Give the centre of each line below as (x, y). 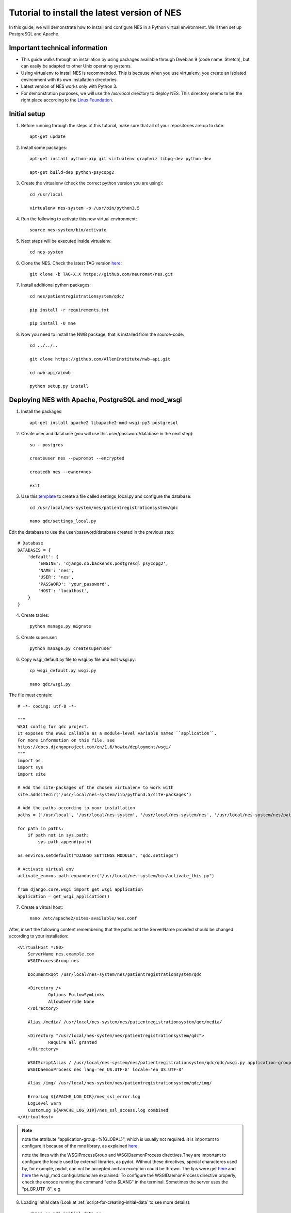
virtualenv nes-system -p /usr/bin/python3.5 (85, 208)
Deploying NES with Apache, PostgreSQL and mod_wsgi (96, 400)
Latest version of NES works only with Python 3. (69, 86)
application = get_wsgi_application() (64, 896)
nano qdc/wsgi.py (50, 684)
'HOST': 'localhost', (64, 590)
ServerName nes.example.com (61, 954)
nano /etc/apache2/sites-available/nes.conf (84, 918)
